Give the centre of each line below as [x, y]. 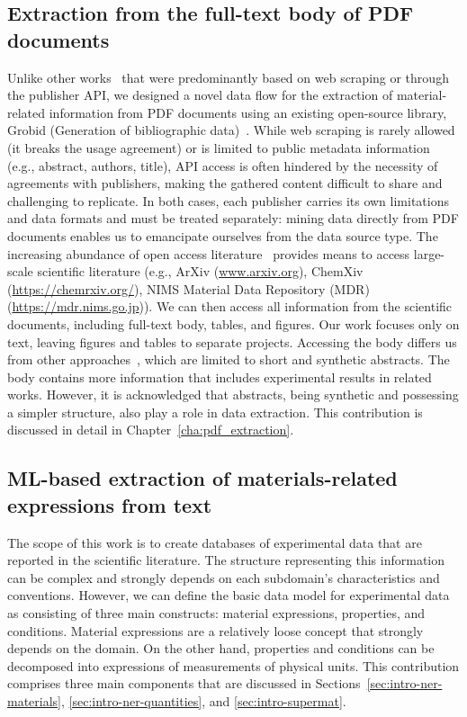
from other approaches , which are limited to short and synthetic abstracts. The [229, 359]
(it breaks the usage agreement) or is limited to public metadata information [219, 147]
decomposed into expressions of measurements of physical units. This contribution [233, 665]
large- [429, 253]
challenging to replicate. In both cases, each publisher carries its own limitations [228, 200]
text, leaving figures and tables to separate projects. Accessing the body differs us [232, 341]
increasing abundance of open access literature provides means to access [209, 253]
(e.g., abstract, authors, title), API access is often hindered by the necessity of [223, 165]
